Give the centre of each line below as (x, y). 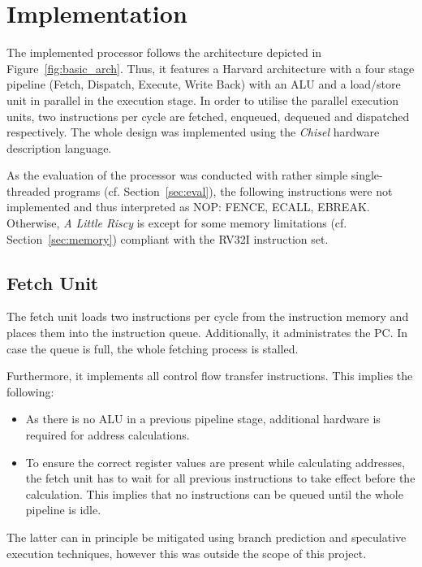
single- (367, 175)
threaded (28, 190)
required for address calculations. (108, 435)
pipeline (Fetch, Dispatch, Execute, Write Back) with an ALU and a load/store (204, 84)
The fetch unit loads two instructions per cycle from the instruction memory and (208, 316)
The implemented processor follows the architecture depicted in (164, 52)
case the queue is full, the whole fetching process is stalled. (153, 348)
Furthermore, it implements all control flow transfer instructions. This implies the (210, 376)
